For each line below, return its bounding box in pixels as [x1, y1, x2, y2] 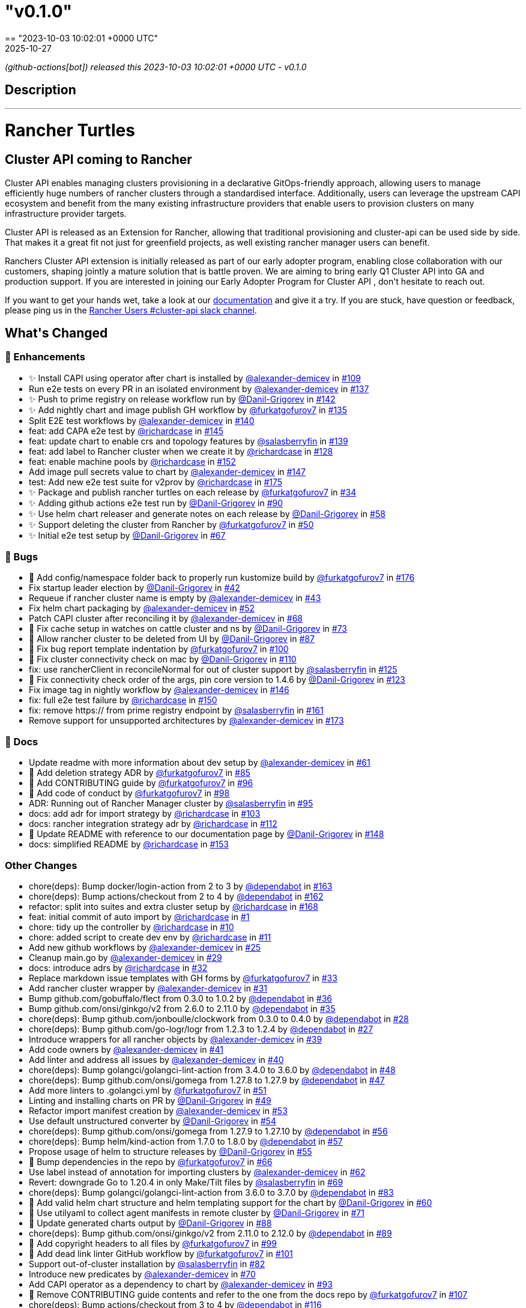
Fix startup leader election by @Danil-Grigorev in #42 [29, 583, 240, 593]
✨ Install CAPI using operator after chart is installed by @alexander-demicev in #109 [29, 372, 361, 383]
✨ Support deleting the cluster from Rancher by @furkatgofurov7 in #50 [29, 519, 314, 530]
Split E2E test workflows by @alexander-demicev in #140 [29, 415, 255, 426]
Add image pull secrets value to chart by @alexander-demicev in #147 [29, 466, 306, 477]
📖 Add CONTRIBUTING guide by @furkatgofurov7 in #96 [29, 778, 253, 789]
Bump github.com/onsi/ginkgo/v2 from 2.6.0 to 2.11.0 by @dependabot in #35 [29, 1003, 336, 1014]
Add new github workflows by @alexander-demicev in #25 [29, 942, 261, 952]
